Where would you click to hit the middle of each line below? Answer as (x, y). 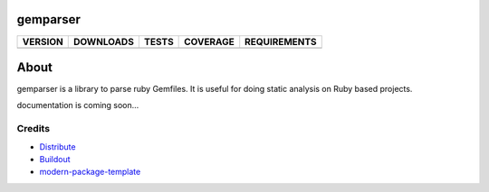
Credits (33, 129)
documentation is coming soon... (78, 105)
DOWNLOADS (104, 41)
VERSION (43, 41)
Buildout (55, 159)
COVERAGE (209, 41)
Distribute (58, 146)
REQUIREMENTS (281, 41)
